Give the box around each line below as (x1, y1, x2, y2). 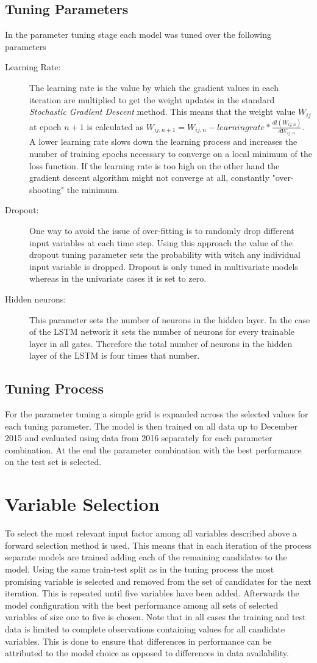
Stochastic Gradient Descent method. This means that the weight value (29, 105, 296, 118)
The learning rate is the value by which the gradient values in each (29, 81, 279, 93)
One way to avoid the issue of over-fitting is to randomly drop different (29, 224, 294, 236)
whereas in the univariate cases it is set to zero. (29, 272, 207, 285)
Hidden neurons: (5, 292, 66, 305)
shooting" (29, 183, 65, 196)
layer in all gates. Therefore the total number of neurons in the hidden (29, 337, 293, 350)
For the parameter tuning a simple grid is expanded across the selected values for (5, 408, 308, 420)
